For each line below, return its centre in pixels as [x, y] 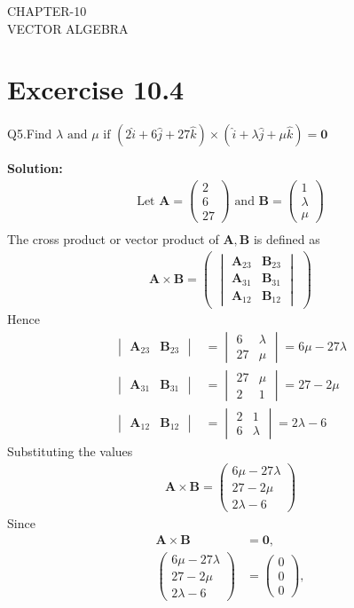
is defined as [287, 239]
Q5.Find [30, 134]
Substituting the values [70, 451]
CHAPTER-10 [47, 11]
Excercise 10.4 [96, 89]
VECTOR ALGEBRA [68, 28]
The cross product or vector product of [113, 239]
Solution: [35, 168]
